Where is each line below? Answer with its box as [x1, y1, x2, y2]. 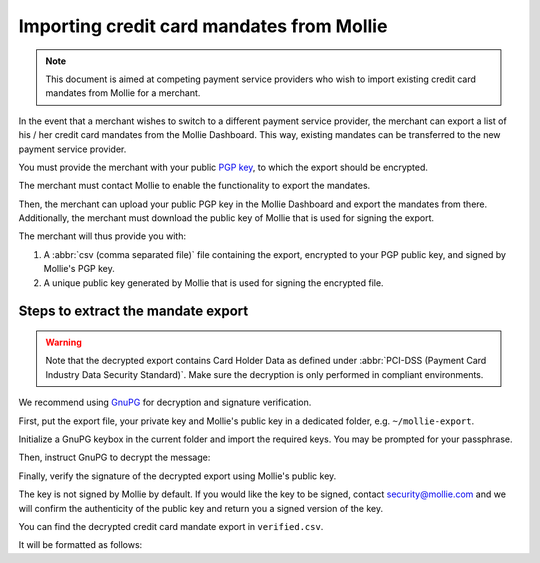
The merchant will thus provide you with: [18, 230, 187, 242]
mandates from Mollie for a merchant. [45, 87, 201, 99]
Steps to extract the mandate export [18, 303, 249, 320]
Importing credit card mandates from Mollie [18, 15, 388, 37]
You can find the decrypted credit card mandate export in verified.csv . [18, 520, 324, 532]
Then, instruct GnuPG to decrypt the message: [18, 451, 211, 464]
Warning [45, 336, 82, 349]
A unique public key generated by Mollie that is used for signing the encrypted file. [43, 276, 384, 289]
